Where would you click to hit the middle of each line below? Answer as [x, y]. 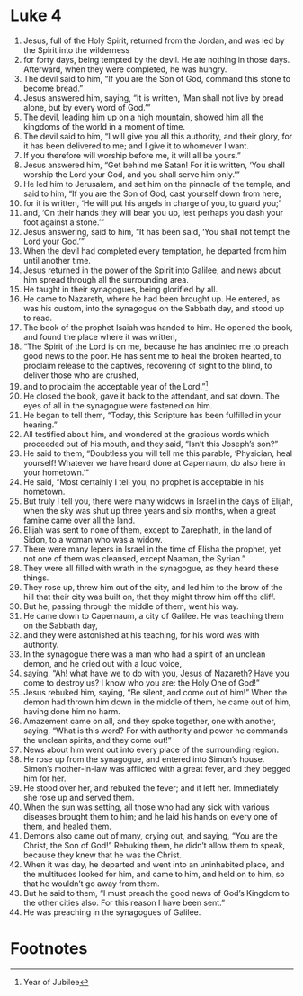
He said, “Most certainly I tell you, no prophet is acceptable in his [143, 481]
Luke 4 [36, 16]
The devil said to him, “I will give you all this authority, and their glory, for [158, 136]
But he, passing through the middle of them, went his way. [131, 606]
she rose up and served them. [79, 797]
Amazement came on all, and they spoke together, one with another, [150, 721]
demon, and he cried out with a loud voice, [102, 663]
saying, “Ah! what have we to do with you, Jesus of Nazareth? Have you [156, 673]
